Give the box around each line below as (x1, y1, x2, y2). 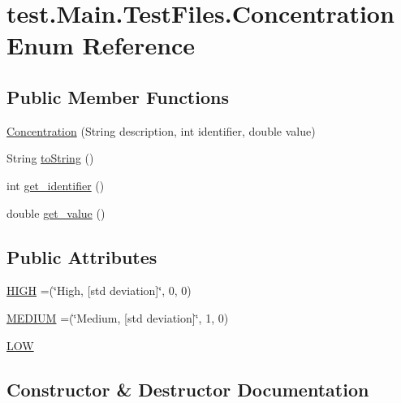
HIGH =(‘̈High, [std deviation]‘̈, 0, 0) (6, 282, 192, 299)
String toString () (6, 149, 94, 167)
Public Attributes (6, 244, 157, 269)
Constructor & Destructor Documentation (6, 376, 369, 401)
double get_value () (6, 204, 106, 221)
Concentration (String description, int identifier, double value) (6, 122, 316, 139)
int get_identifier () (6, 176, 105, 193)
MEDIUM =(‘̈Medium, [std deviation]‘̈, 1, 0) (6, 309, 229, 326)
